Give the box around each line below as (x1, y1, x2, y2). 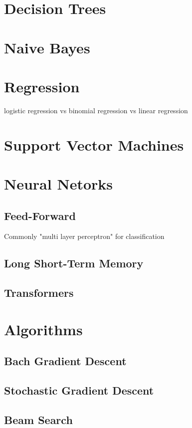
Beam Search (4, 412, 73, 427)
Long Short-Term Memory (4, 255, 144, 271)
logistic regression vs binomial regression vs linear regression (4, 105, 188, 115)
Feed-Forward (4, 208, 76, 223)
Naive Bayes (4, 37, 90, 57)
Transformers (4, 285, 74, 300)
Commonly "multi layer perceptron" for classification (4, 231, 165, 241)
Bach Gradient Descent (4, 353, 127, 369)
